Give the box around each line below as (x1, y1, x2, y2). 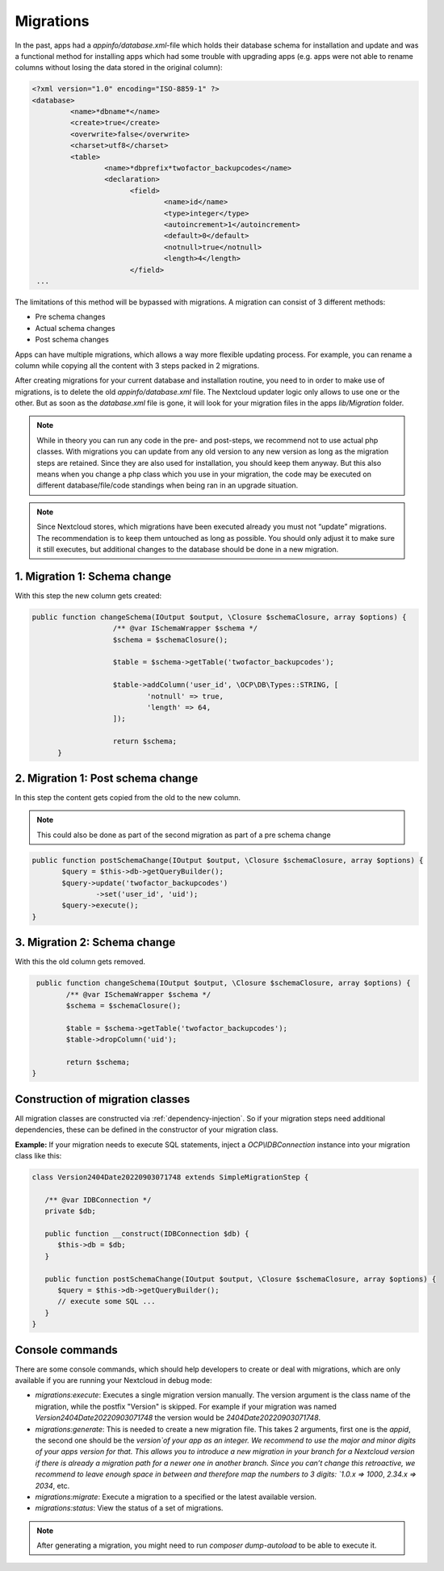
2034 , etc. (35, 1481, 70, 1490)
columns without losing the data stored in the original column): (15, 63, 223, 73)
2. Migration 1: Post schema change (15, 771, 199, 785)
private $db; (44, 1207, 97, 1216)
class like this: (15, 1151, 62, 1161)
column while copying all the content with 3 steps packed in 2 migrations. (15, 360, 260, 371)
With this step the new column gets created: (15, 590, 162, 601)
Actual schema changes (35, 323, 116, 333)
